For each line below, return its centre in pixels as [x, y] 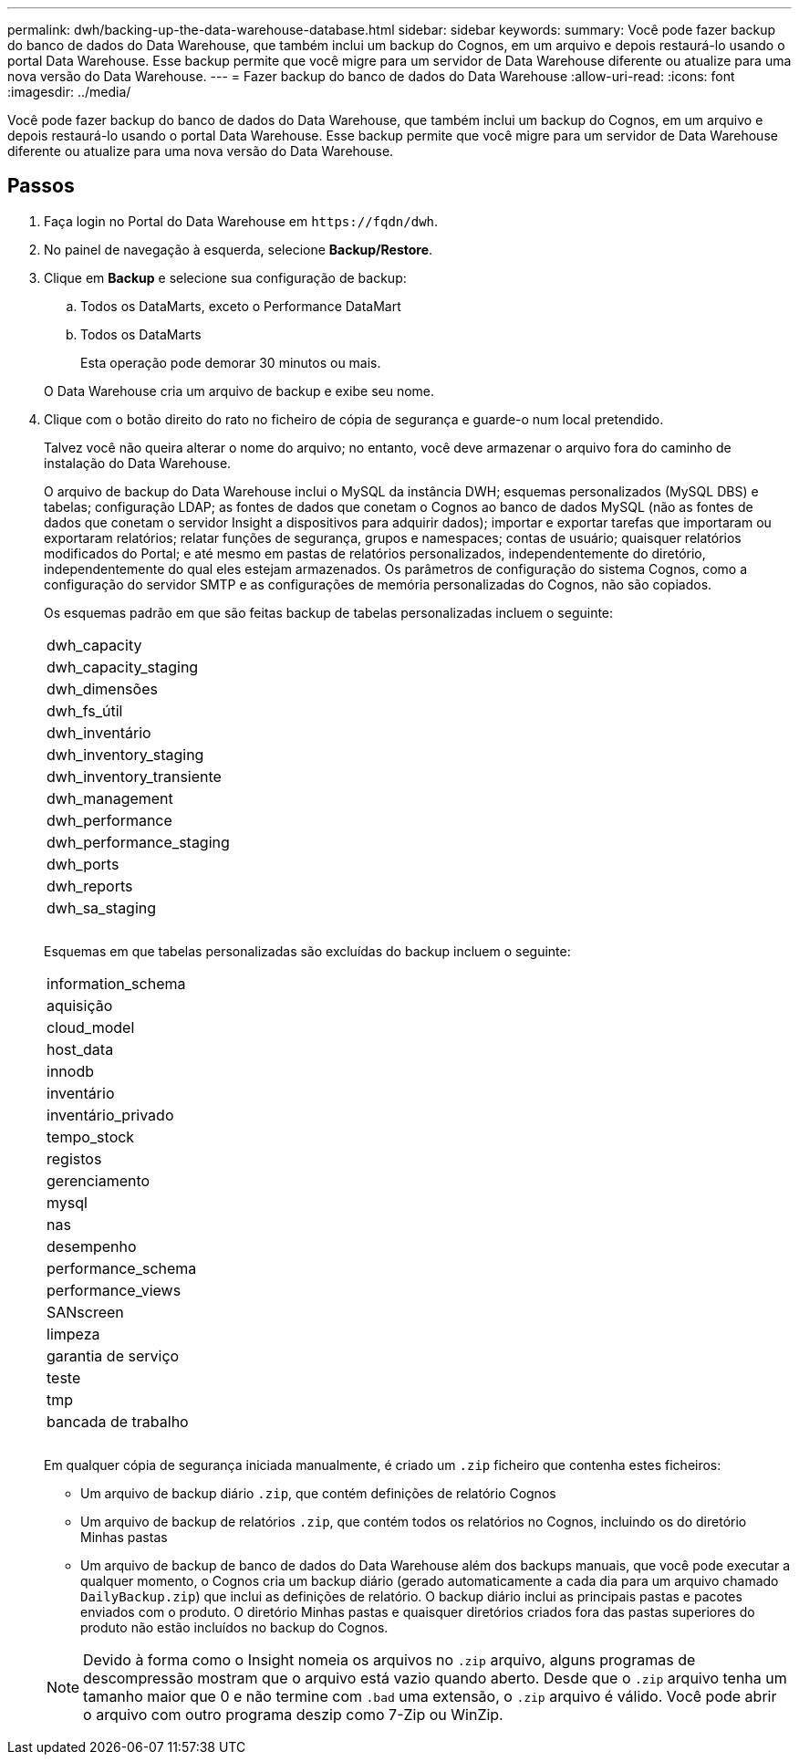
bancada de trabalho [118, 1421]
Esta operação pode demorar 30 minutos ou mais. [231, 362]
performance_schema [122, 1268]
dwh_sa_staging [102, 907]
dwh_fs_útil [85, 710]
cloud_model [91, 1027]
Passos [41, 186]
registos [74, 1158]
